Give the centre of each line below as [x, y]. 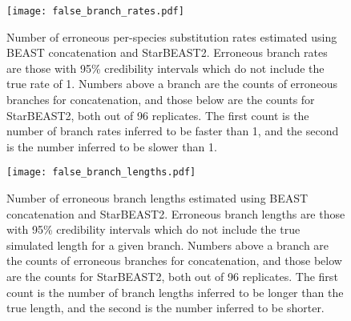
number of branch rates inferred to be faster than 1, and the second [173, 131]
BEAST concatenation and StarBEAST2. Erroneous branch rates [167, 52]
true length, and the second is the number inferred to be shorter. [165, 308]
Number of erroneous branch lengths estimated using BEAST [157, 198]
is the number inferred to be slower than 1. [112, 146]
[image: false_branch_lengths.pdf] [101, 173]
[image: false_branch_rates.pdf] [95, 11]
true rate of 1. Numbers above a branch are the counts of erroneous [172, 84]
